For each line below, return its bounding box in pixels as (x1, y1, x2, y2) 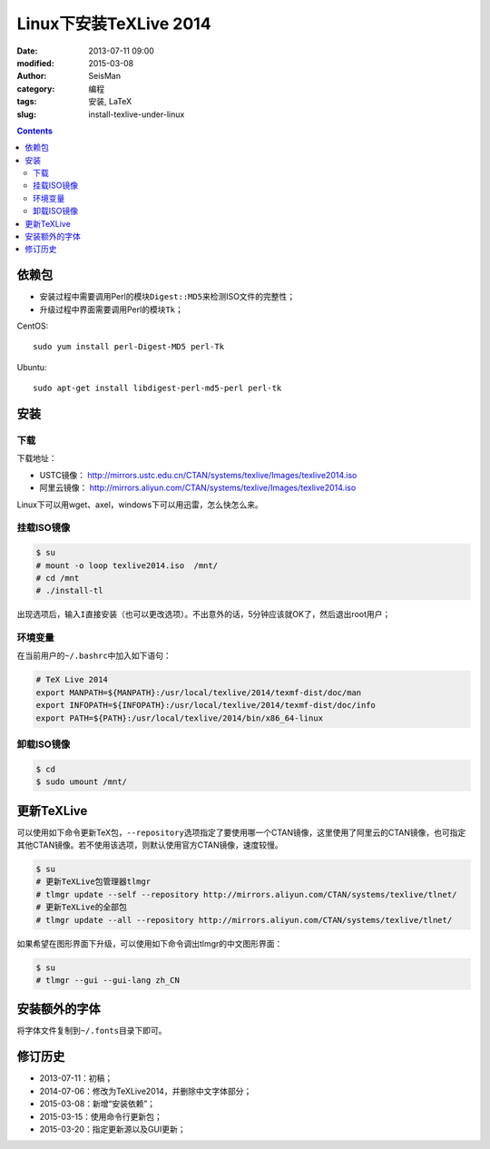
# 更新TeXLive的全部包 (35, 902, 127, 912)
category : (16, 83, 55, 94)
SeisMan (88, 71, 122, 82)
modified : (16, 57, 54, 68)
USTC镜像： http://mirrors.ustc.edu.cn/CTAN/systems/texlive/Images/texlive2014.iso (39, 469, 358, 480)
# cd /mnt (35, 573, 80, 583)
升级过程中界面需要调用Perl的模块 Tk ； (39, 304, 183, 315)
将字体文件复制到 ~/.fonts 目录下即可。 (16, 1026, 167, 1036)
